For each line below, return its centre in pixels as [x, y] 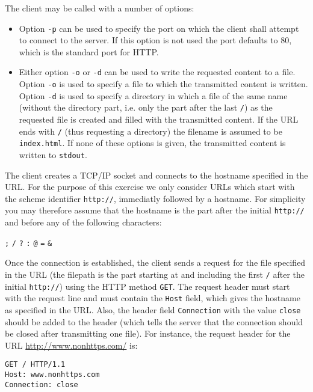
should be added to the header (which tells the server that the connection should [154, 321]
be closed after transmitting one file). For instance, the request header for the [148, 333]
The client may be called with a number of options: [100, 8]
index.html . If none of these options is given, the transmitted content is [152, 143]
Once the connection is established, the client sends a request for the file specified [155, 262]
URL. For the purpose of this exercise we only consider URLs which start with [150, 187]
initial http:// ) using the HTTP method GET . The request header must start [147, 286]
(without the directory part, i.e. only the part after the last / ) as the [146, 107]
